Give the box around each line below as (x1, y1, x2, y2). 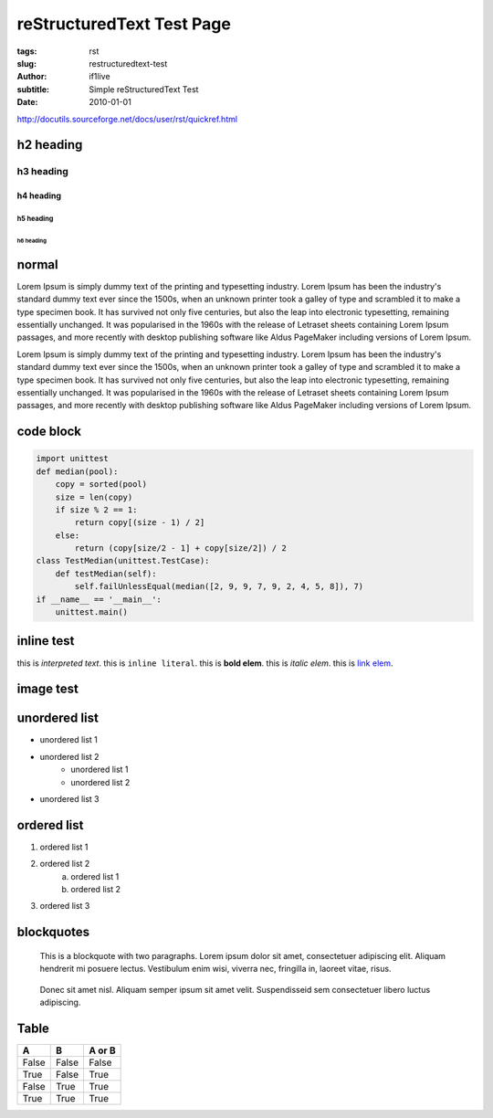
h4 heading (16, 190, 61, 201)
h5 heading (16, 214, 54, 223)
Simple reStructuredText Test (89, 83, 199, 95)
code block (16, 424, 82, 439)
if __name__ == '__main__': (36, 594, 162, 605)
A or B (89, 1044, 116, 1057)
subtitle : (16, 83, 50, 95)
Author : (16, 71, 47, 82)
